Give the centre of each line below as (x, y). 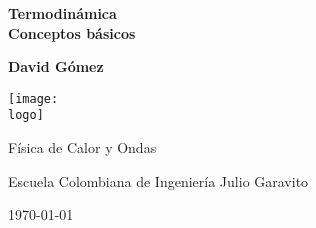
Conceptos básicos (72, 32)
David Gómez (56, 66)
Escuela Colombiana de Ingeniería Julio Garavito (158, 180)
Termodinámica (62, 13)
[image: (33, 98)
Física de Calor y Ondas (82, 147)
